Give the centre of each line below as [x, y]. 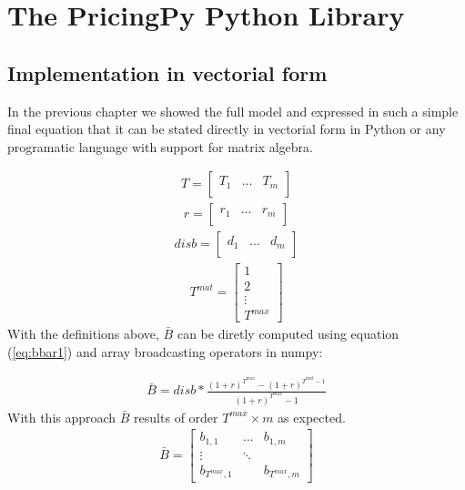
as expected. [312, 417]
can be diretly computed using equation [288, 334]
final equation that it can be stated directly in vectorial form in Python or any [227, 129]
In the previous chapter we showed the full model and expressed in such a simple [233, 111]
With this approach [62, 417]
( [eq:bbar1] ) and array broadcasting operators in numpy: [165, 351]
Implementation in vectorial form [167, 72]
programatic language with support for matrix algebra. [160, 146]
